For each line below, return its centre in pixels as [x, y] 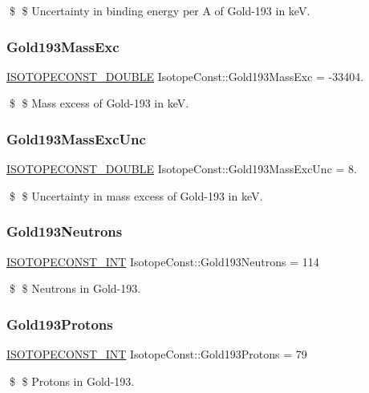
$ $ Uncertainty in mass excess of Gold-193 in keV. [136, 195]
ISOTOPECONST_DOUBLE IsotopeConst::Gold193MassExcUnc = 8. [182, 169]
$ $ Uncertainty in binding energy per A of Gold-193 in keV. [160, 10]
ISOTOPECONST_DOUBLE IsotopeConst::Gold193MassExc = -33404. [185, 76]
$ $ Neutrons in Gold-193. [75, 288]
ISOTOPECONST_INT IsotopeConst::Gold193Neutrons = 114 [163, 261]
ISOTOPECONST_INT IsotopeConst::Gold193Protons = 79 [157, 354]
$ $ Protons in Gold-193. [72, 381]
